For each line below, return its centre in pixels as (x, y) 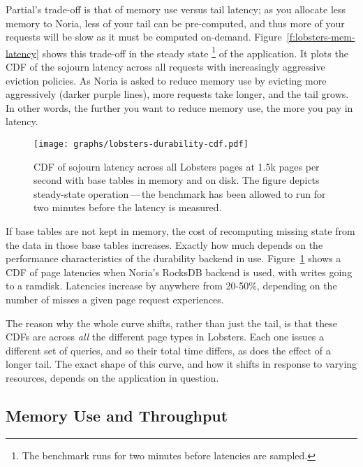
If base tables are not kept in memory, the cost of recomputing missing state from (180, 231)
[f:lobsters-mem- (321, 37)
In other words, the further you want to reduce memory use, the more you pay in (179, 107)
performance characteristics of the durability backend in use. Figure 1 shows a (173, 258)
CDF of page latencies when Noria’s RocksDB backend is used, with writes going (179, 272)
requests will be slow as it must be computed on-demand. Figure (144, 37)
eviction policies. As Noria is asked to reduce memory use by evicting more (166, 80)
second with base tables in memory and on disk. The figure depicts (177, 180)
